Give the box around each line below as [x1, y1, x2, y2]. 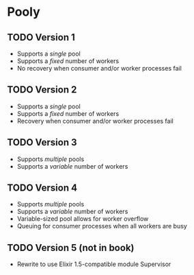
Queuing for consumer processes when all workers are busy [16, 222, 188, 230]
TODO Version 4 [7, 182, 77, 194]
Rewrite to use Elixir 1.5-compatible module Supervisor [16, 260, 171, 268]
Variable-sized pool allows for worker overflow [16, 215, 149, 223]
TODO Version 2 [7, 84, 77, 96]
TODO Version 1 [7, 32, 75, 43]
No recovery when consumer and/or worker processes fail [16, 64, 182, 72]
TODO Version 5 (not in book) [7, 241, 135, 254]
